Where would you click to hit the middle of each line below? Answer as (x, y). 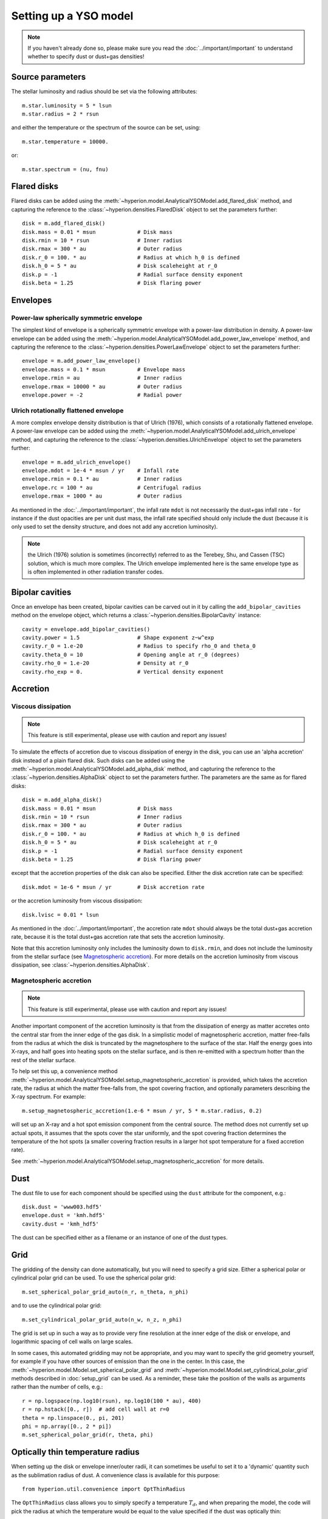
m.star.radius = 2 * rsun (61, 114)
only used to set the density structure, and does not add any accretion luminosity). (114, 527)
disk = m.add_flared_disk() (64, 224)
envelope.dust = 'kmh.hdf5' (64, 1216)
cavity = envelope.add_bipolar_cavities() (86, 629)
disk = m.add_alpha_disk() (62, 800)
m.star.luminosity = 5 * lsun (67, 105)
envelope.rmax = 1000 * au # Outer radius (102, 496)
